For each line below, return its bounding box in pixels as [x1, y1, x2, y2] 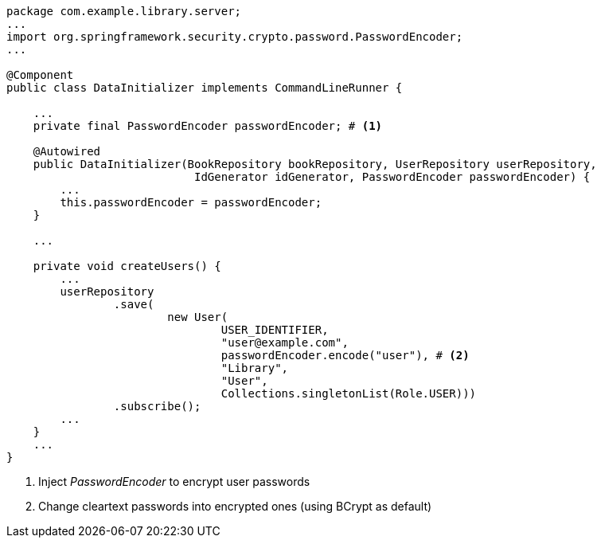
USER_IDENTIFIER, [220, 323, 329, 336]
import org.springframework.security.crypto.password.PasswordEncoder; [6, 30, 463, 43]
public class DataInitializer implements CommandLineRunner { [6, 81, 403, 94]
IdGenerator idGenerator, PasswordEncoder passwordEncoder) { [194, 170, 591, 183]
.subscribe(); [113, 400, 201, 413]
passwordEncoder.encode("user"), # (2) [220, 349, 470, 362]
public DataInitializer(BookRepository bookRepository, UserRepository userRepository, [33, 158, 597, 170]
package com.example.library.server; [6, 5, 242, 18]
